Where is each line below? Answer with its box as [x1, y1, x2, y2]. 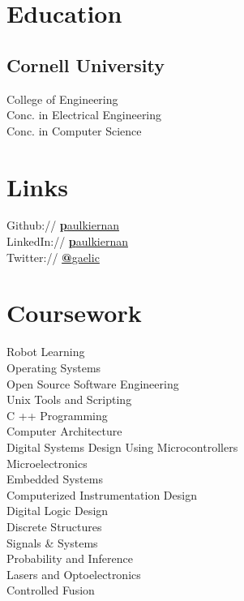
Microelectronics [6, 454, 88, 471]
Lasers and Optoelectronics [6, 565, 141, 582]
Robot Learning [6, 343, 85, 360]
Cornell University [6, 52, 165, 77]
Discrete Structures [6, 517, 102, 534]
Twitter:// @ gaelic [6, 248, 100, 265]
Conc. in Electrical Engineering [6, 106, 162, 123]
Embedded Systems [6, 470, 103, 487]
